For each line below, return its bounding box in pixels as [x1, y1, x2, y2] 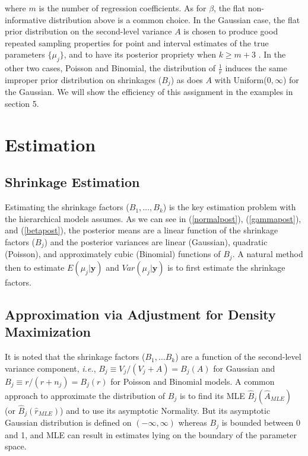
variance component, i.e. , [5, 362, 96, 374]
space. [5, 440, 27, 452]
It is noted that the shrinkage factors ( [5, 350, 145, 363]
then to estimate [5, 261, 65, 273]
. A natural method [232, 248, 303, 260]
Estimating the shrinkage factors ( [5, 201, 129, 213]
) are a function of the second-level [175, 350, 301, 363]
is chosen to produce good [183, 25, 278, 37]
